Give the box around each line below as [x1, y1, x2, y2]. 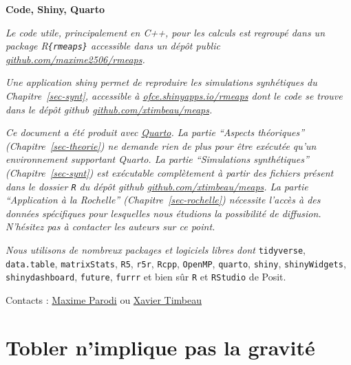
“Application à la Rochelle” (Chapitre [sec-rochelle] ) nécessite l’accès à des [6, 192, 321, 207]
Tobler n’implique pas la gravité [6, 333, 315, 361]
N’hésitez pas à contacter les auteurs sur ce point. [6, 219, 215, 234]
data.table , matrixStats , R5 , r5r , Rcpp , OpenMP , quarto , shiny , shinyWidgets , [6, 256, 346, 270]
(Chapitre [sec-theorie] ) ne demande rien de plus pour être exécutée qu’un [6, 138, 317, 153]
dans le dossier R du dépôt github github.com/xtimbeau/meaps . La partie [6, 179, 308, 193]
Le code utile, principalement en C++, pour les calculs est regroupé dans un [6, 25, 326, 39]
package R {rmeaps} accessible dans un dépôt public [6, 38, 220, 53]
